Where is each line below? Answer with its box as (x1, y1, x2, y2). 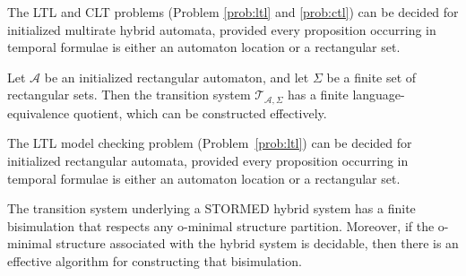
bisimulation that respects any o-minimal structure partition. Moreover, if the (7, 216, 435, 235)
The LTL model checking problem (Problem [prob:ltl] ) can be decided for (7, 134, 412, 152)
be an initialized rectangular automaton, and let (44, 67, 309, 86)
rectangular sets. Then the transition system (7, 85, 251, 104)
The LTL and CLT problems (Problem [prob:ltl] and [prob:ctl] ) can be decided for (7, 3, 459, 21)
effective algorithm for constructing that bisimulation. (7, 251, 302, 270)
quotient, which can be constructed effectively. (73, 103, 327, 122)
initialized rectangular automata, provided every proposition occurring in (7, 151, 409, 170)
